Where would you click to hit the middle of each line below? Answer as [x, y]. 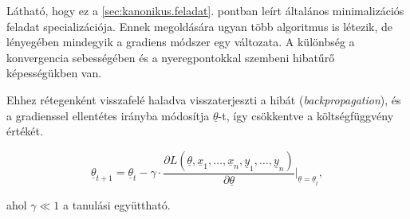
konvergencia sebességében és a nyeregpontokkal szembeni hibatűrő [171, 57]
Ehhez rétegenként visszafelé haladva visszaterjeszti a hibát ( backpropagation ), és [204, 99]
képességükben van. [54, 73]
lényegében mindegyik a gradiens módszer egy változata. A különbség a [181, 42]
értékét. [25, 131]
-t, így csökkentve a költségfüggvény [306, 115]
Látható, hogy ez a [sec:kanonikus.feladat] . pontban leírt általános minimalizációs [205, 10]
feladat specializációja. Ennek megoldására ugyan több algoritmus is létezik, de [199, 26]
